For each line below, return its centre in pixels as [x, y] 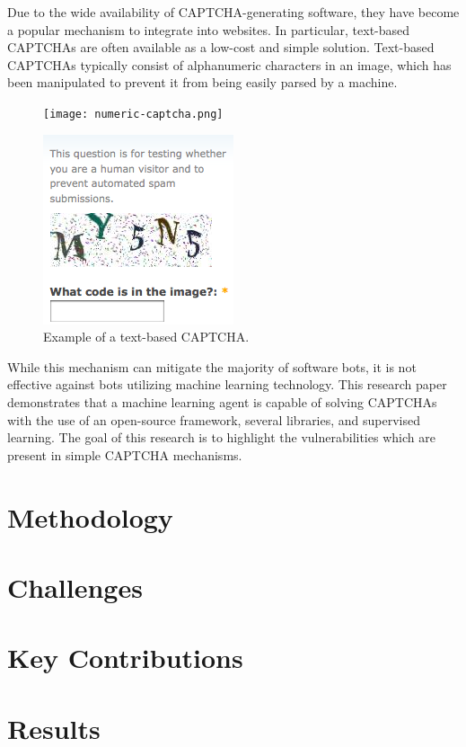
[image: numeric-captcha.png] [133, 114]
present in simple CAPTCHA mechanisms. [125, 454]
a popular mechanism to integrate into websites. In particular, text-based [209, 29]
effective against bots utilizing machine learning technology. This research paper [227, 384]
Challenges [75, 587]
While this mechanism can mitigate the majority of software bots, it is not [212, 366]
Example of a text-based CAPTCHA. [146, 337]
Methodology [90, 516]
